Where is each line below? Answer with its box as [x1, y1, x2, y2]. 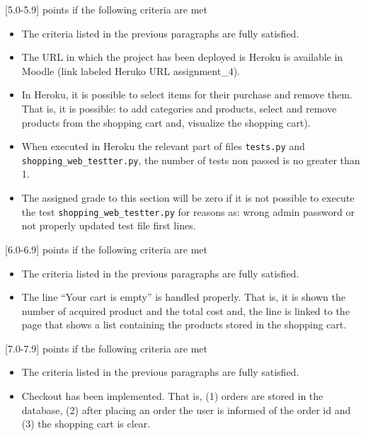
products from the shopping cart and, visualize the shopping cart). [21, 115, 311, 130]
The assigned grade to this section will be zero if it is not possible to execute [21, 190, 355, 205]
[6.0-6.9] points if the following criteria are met [5, 241, 208, 256]
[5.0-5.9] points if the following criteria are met [5, 2, 208, 16]
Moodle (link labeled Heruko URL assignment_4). [21, 63, 241, 78]
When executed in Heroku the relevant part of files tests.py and [21, 139, 305, 154]
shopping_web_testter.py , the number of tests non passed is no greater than [21, 152, 360, 167]
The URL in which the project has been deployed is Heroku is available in [21, 50, 343, 64]
